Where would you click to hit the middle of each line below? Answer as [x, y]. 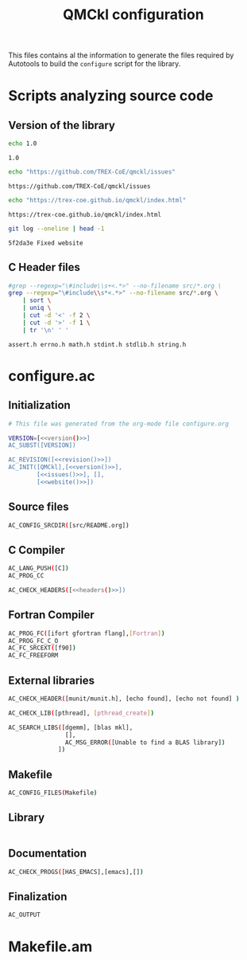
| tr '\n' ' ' [46, 330]
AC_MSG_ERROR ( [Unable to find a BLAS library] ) [145, 743]
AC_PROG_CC [26, 576]
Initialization [40, 405]
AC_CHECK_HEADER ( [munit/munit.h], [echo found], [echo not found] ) [124, 699]
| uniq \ [37, 308]
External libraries [52, 680]
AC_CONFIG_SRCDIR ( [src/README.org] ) [69, 525]
